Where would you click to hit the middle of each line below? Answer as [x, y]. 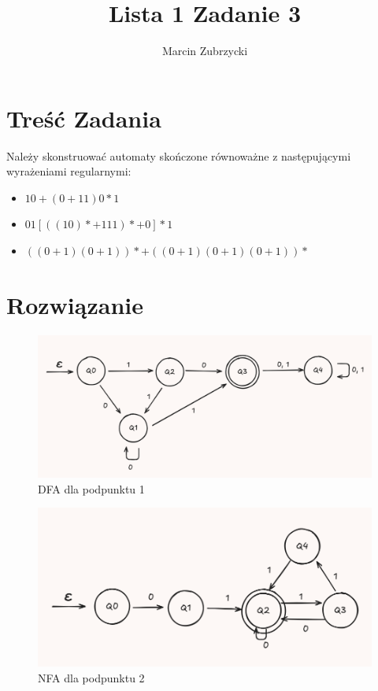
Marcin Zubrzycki [205, 51]
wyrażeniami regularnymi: [69, 171]
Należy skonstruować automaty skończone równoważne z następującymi [179, 155]
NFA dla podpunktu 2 [91, 677]
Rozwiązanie [75, 304]
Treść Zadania [84, 118]
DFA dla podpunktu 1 [91, 488]
